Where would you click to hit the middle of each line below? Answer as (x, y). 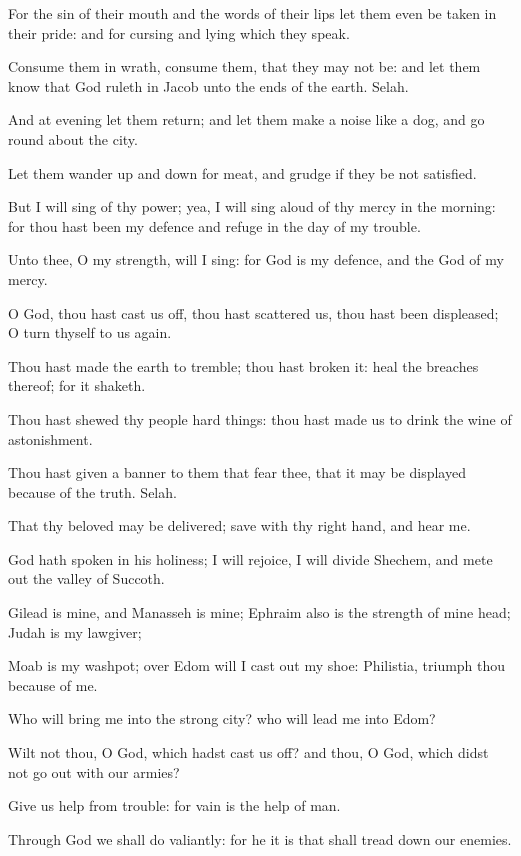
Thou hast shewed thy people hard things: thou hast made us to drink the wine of (260, 418)
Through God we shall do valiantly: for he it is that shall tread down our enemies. (260, 838)
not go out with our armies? (94, 771)
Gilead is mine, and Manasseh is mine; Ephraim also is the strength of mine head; (259, 612)
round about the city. (73, 138)
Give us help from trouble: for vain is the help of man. (174, 805)
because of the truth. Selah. (92, 491)
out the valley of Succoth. (86, 578)
